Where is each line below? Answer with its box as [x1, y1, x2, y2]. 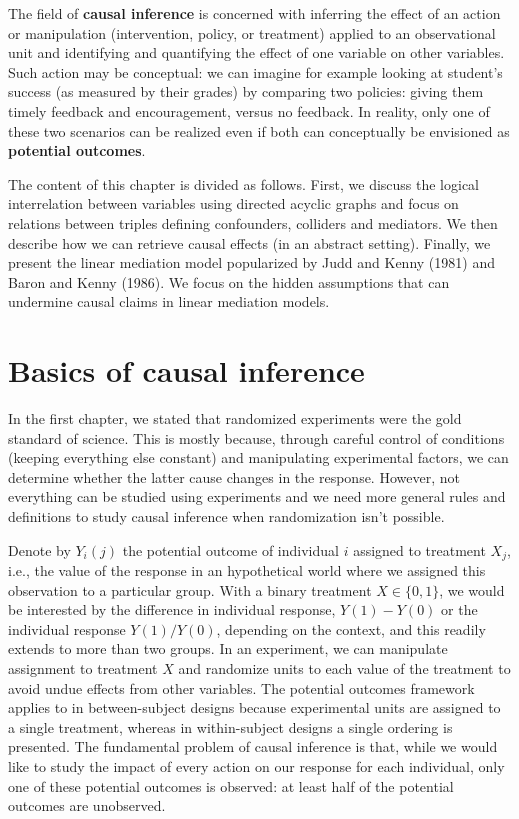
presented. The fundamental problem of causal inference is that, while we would [8, 736, 498, 757]
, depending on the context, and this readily [216, 618, 486, 639]
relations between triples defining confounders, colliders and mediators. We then [8, 212, 498, 233]
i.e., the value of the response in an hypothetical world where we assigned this [8, 560, 486, 581]
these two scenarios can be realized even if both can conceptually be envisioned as [8, 120, 510, 141]
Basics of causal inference [8, 350, 365, 391]
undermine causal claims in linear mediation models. [8, 291, 330, 312]
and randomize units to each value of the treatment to [178, 658, 511, 679]
